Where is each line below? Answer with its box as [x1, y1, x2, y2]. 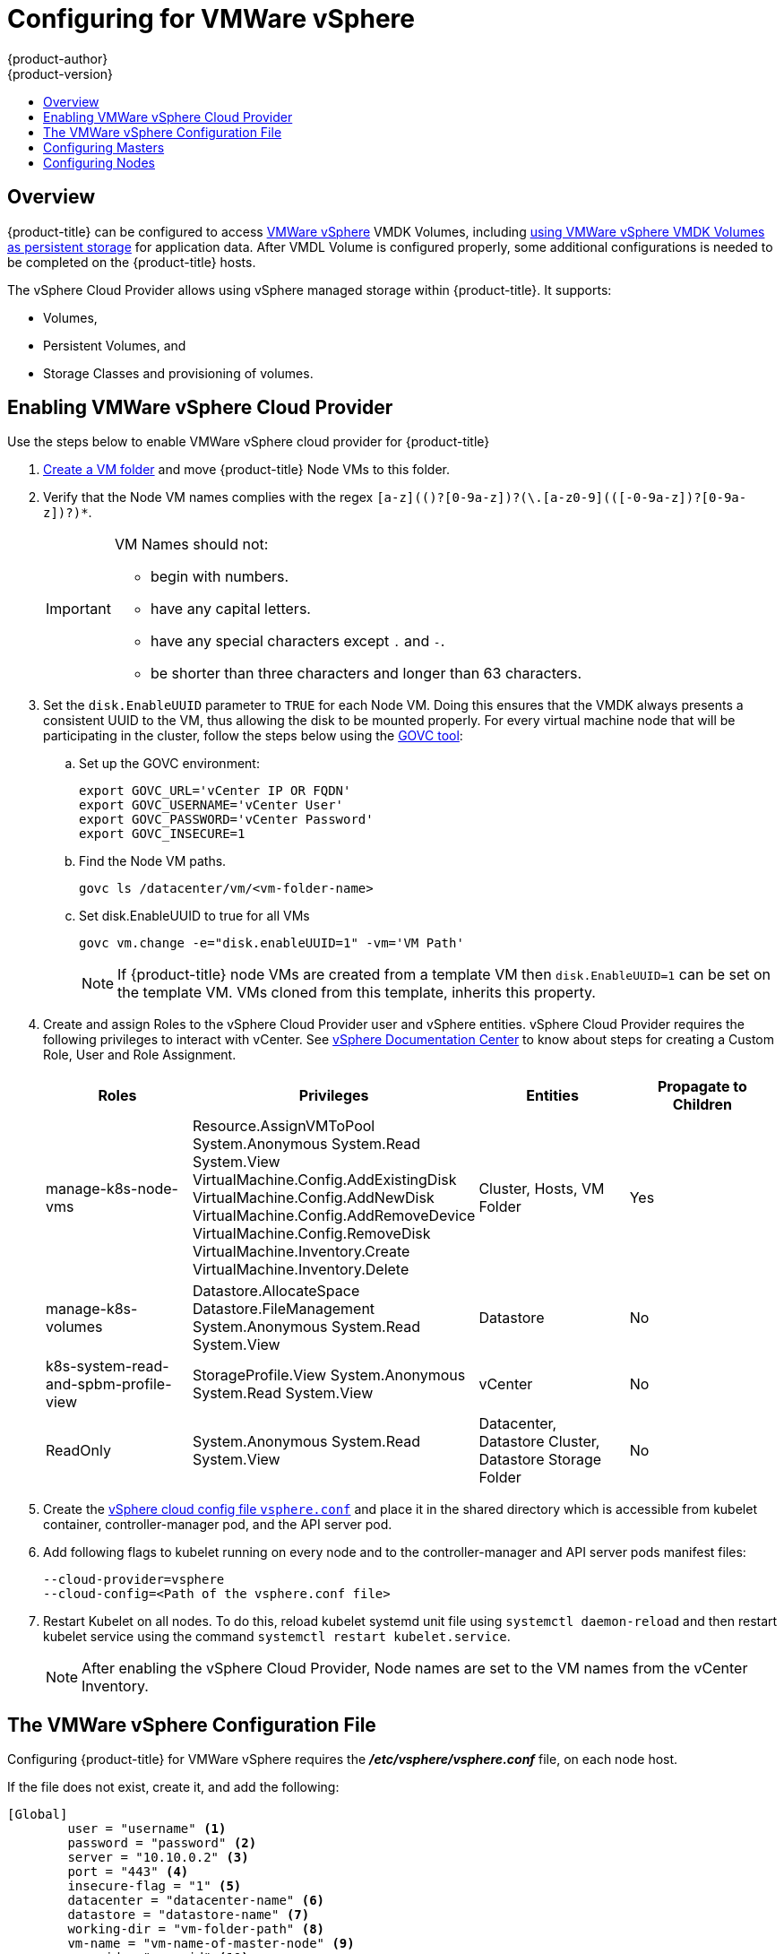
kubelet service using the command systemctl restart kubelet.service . [43, 1629, 511, 1645]
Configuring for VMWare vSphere [7, 4, 416, 34]
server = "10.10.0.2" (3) [67, 1850, 249, 1865]
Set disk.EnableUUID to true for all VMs [79, 908, 310, 924]
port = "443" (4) [67, 1864, 189, 1880]
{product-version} [7, 65, 114, 82]
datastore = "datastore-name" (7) [67, 1907, 310, 1923]
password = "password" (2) [67, 1836, 257, 1851]
